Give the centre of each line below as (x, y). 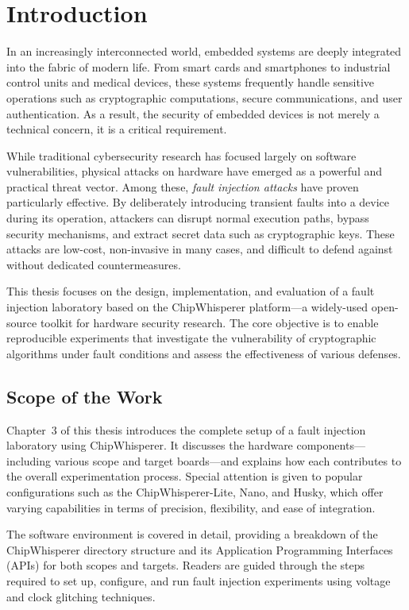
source (22, 322)
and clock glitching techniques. (81, 596)
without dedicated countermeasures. (94, 264)
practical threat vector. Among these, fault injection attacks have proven (183, 186)
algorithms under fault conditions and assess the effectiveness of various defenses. (204, 353)
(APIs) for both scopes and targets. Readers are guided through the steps (186, 565)
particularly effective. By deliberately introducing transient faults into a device (198, 202)
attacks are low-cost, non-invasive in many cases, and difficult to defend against (200, 249)
